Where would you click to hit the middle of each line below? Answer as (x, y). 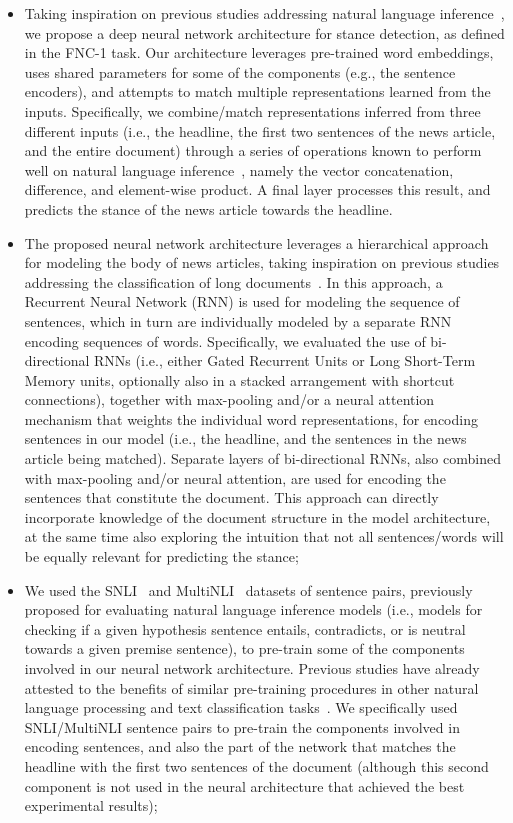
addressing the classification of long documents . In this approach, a (233, 281)
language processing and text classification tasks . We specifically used (241, 707)
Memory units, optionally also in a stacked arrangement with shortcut (239, 379)
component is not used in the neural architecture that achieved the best (244, 785)
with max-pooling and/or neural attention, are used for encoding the (235, 477)
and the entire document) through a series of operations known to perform (253, 150)
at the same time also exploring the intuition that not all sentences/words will (264, 536)
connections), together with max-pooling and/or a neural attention (229, 399)
